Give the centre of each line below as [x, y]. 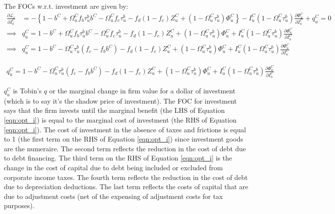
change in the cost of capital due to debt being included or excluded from [114, 167]
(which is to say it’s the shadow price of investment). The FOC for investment [121, 100]
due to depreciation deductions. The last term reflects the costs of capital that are [126, 187]
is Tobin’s [27, 90]
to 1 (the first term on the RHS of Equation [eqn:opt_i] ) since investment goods [123, 139]
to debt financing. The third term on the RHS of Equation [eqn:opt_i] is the [118, 158]
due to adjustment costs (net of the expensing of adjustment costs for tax [114, 196]
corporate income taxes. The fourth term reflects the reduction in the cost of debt [126, 177]
